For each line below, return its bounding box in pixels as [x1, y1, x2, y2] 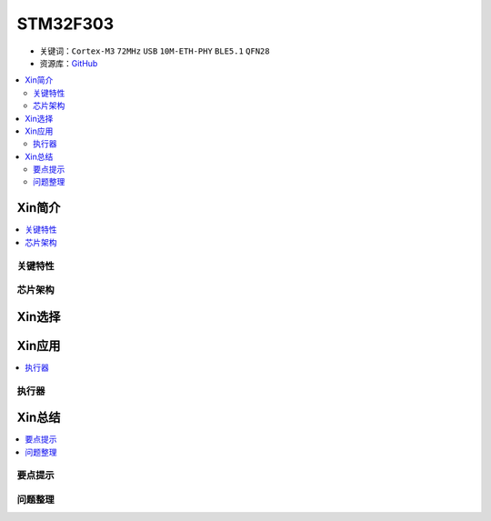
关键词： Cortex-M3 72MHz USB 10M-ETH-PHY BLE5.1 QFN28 [39, 45, 270, 56]
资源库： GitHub [39, 57, 98, 68]
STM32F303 [16, 14, 115, 34]
